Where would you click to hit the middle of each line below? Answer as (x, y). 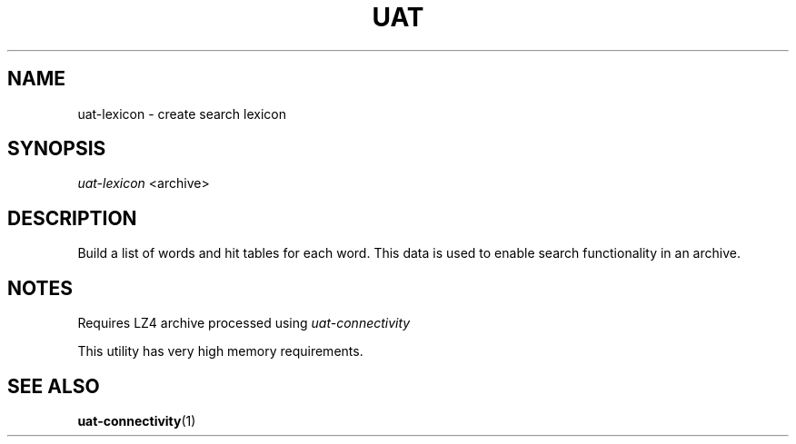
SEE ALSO (54, 386)
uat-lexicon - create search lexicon (182, 113)
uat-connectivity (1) (137, 420)
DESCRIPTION (72, 218)
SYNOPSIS (57, 149)
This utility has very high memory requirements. (220, 351)
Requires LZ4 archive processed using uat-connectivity (244, 323)
